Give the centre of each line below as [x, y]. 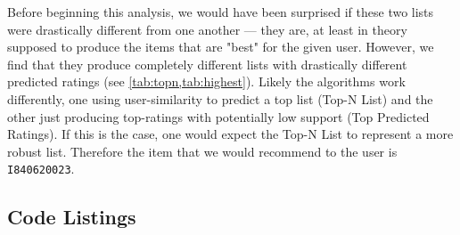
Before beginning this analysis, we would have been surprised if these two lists [221, 12]
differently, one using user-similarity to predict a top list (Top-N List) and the [220, 98]
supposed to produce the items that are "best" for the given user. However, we [221, 47]
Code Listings [72, 217]
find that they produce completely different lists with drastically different [207, 64]
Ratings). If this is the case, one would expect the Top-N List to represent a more [230, 134]
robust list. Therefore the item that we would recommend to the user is [202, 151]
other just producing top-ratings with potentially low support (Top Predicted [218, 116]
